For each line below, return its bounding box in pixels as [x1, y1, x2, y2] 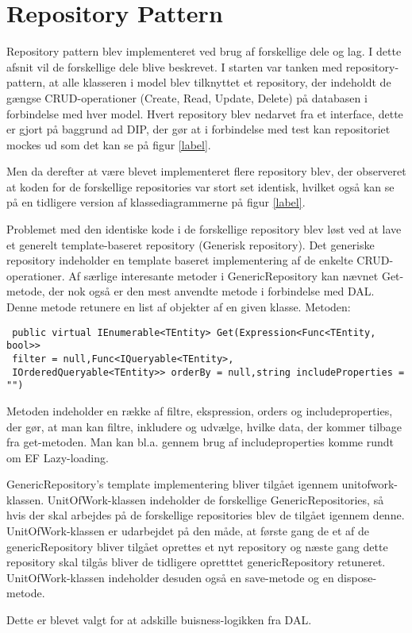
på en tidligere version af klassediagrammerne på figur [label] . [6, 194, 306, 210]
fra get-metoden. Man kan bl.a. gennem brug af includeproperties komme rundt [6, 434, 394, 450]
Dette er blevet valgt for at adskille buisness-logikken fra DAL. [6, 612, 312, 628]
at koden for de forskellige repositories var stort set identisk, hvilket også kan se [6, 178, 395, 195]
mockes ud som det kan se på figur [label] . [6, 136, 211, 152]
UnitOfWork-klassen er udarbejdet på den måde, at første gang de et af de [6, 523, 369, 539]
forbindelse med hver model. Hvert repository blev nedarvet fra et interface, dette [6, 105, 403, 122]
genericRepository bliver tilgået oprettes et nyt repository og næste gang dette [6, 538, 388, 554]
